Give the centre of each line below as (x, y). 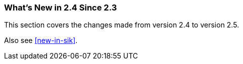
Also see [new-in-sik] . (41, 40)
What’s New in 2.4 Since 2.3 (61, 7)
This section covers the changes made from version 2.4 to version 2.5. (122, 25)
